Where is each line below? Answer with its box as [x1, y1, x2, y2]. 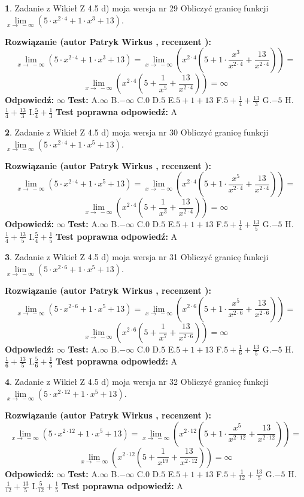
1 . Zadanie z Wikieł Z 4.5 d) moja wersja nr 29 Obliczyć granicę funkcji [5, 2, 269, 14]
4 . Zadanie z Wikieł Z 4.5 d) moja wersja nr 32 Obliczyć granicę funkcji [5, 375, 269, 388]
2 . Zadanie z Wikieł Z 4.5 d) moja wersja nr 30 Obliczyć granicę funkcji [5, 126, 269, 138]
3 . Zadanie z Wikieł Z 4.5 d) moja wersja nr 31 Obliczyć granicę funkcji [5, 251, 269, 263]
